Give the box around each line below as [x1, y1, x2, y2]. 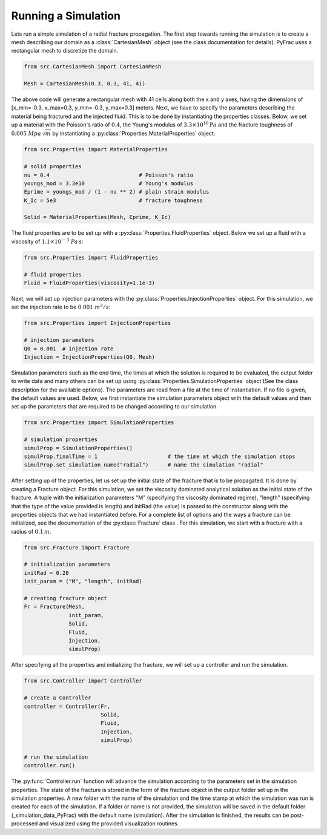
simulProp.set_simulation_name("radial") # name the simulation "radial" [24, 462, 263, 468]
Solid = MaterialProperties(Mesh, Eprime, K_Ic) [24, 214, 171, 221]
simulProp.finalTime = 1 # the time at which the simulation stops [24, 453, 296, 460]
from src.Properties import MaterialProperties [24, 146, 168, 153]
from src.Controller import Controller [24, 678, 142, 684]
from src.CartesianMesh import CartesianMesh [24, 64, 162, 70]
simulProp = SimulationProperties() [24, 445, 133, 451]
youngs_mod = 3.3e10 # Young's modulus [24, 180, 194, 187]
